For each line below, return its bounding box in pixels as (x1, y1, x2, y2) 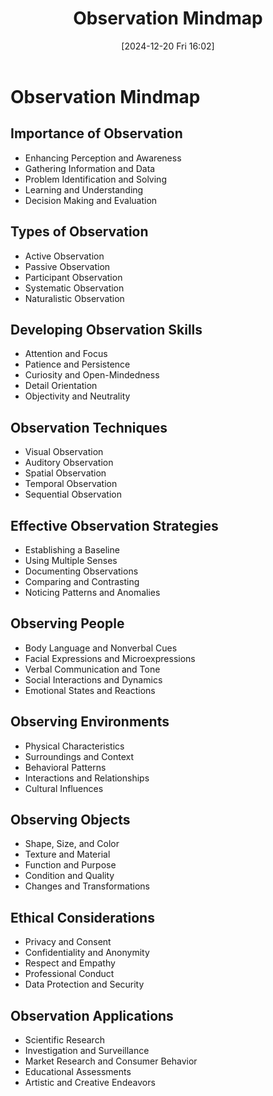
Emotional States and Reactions (24, 684, 156, 696)
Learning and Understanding (24, 183, 144, 196)
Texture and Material (24, 848, 111, 861)
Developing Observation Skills (10, 321, 203, 338)
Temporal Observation (24, 478, 118, 490)
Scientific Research (24, 1034, 105, 1046)
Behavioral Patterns (24, 761, 107, 773)
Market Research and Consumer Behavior (24, 1055, 198, 1067)
